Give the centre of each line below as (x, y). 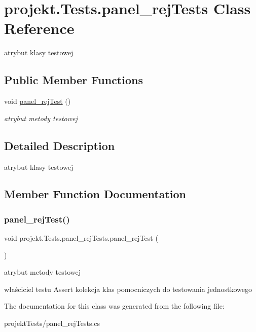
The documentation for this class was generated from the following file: (114, 306)
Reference (39, 28)
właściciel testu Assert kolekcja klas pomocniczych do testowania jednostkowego (128, 289)
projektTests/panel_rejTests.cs (52, 323)
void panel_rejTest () (38, 101)
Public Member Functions (74, 80)
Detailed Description (60, 145)
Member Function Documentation (95, 194)
